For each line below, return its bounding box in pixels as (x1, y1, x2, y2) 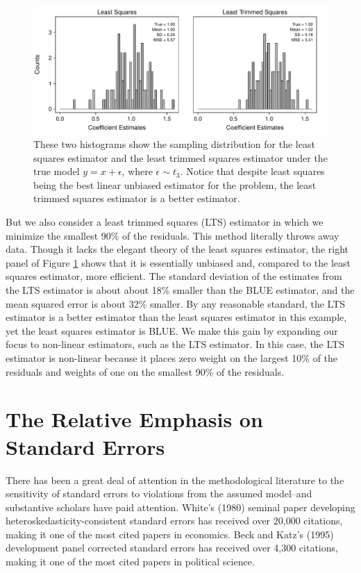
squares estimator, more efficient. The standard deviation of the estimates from (6, 269, 342, 283)
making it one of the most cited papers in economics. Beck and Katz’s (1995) (6, 526, 334, 541)
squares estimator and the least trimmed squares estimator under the (33, 150, 328, 165)
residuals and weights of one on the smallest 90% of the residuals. (6, 364, 285, 379)
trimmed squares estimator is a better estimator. (33, 191, 240, 206)
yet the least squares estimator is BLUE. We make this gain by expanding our (6, 323, 338, 338)
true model (33, 164, 80, 178)
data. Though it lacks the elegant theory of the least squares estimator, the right (6, 242, 349, 256)
